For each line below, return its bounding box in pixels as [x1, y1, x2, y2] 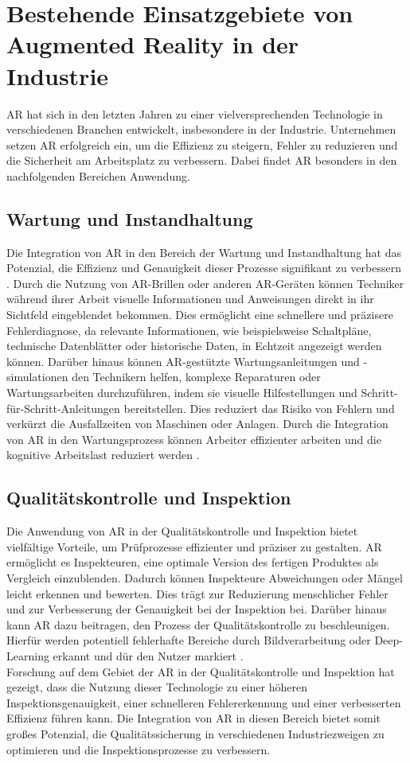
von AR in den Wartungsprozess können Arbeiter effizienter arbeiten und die [6, 430, 381, 447]
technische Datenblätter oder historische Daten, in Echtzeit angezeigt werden [6, 337, 382, 354]
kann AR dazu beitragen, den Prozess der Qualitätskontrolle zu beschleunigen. [6, 616, 390, 633]
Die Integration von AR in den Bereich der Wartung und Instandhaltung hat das [6, 243, 402, 260]
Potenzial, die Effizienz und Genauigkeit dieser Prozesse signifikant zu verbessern [6, 259, 401, 276]
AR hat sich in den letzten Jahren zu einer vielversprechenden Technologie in [6, 105, 383, 122]
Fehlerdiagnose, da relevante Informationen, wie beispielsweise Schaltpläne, [6, 321, 372, 338]
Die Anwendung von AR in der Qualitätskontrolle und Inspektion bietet [6, 523, 358, 539]
